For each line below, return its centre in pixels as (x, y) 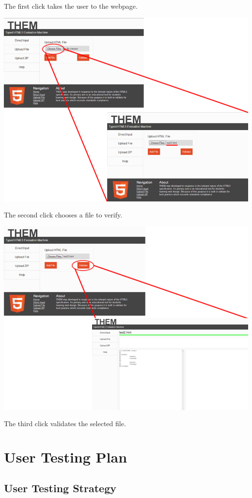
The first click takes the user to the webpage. (71, 6)
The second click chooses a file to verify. (63, 215)
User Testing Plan (66, 457)
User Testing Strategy (60, 488)
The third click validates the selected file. (65, 423)
